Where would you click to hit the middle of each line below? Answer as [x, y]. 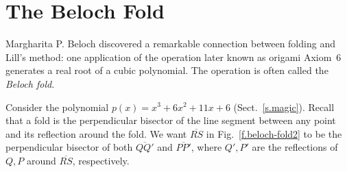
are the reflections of [295, 147]
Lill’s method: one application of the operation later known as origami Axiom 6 [173, 57]
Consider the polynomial [57, 107]
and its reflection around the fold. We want [96, 133]
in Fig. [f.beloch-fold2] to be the [274, 133]
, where [206, 147]
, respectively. [101, 160]
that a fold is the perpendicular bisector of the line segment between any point [171, 120]
